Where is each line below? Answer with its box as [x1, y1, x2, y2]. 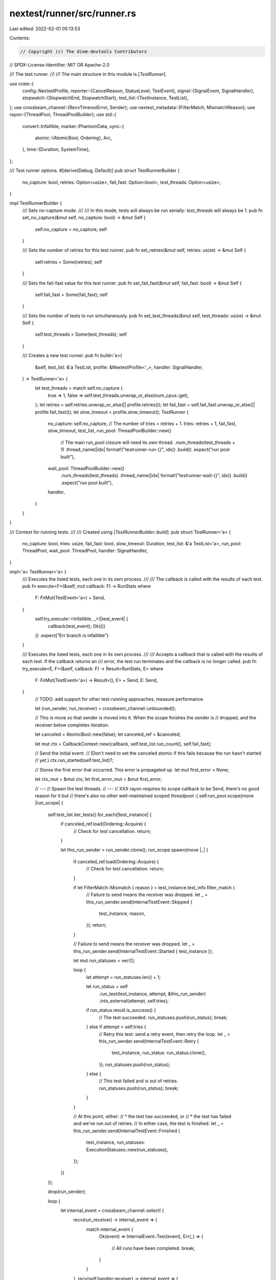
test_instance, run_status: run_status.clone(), [111, 1050, 206, 1056]
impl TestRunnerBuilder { [9, 200, 62, 206]
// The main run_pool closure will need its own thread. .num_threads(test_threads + [60, 439, 235, 445]
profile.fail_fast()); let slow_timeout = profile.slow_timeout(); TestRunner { [35, 409, 189, 415]
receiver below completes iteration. [35, 722, 109, 728]
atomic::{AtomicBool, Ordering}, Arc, [35, 135, 112, 141]
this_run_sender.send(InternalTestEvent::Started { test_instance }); [73, 948, 213, 954]
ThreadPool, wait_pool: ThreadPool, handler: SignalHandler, [22, 548, 148, 554]
